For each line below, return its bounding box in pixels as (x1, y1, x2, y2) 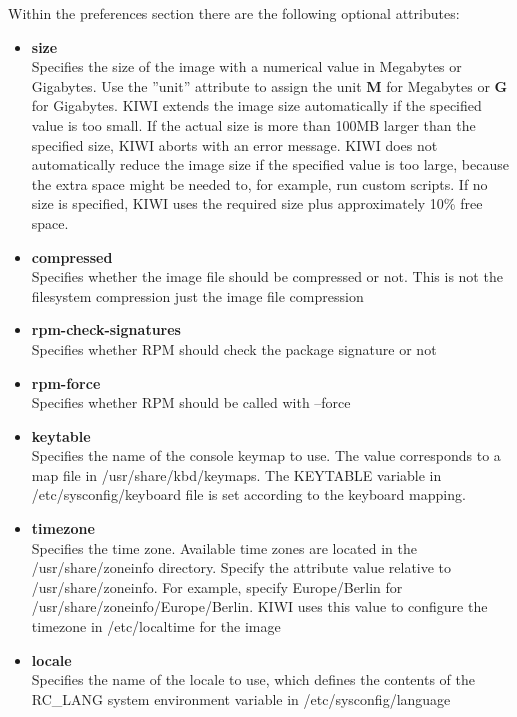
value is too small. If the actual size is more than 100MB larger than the (31, 114, 476, 135)
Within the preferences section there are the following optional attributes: (8, 3, 460, 23)
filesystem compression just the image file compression (31, 285, 364, 306)
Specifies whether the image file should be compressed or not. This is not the (31, 266, 503, 287)
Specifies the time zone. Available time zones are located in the (31, 537, 417, 558)
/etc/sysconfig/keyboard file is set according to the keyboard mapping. (31, 484, 466, 505)
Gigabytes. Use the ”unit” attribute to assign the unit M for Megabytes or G (31, 75, 508, 96)
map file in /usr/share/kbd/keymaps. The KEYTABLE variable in (31, 464, 442, 485)
